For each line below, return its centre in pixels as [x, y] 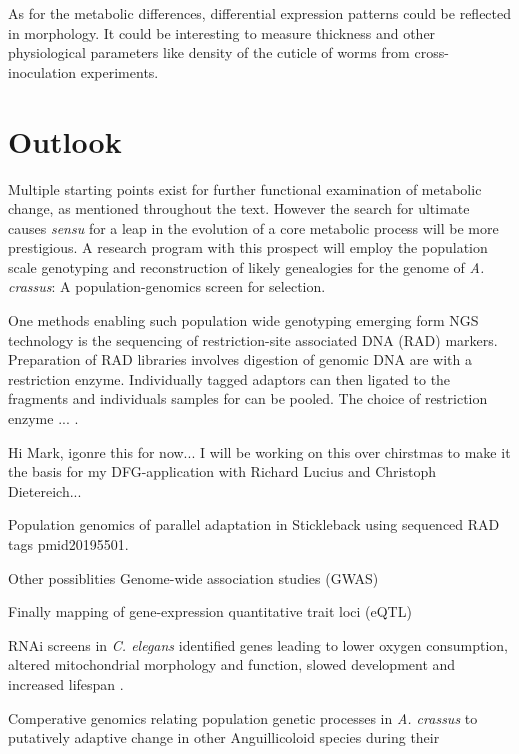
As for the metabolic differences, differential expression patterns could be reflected [260, 13]
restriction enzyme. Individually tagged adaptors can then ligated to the [229, 378]
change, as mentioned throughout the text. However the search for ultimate [239, 208]
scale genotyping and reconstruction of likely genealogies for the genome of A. [246, 266]
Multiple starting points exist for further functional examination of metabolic [245, 188]
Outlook [65, 140]
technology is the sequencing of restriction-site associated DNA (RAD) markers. [253, 339]
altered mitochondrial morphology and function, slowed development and [232, 664]
